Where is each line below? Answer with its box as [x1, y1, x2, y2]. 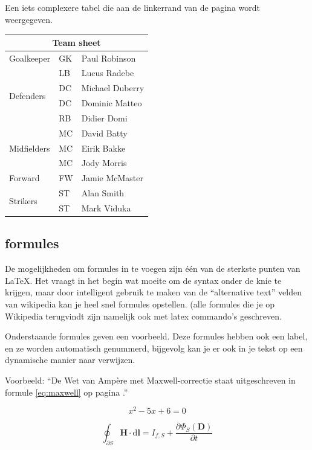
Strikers [9, 194, 37, 207]
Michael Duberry [81, 82, 145, 94]
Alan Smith [81, 187, 125, 199]
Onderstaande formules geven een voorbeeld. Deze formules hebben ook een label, [5, 330, 308, 342]
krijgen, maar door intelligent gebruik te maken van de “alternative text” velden [5, 286, 302, 298]
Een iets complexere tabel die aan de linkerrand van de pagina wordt [5, 1, 260, 13]
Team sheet [52, 36, 101, 48]
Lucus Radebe [81, 66, 134, 79]
